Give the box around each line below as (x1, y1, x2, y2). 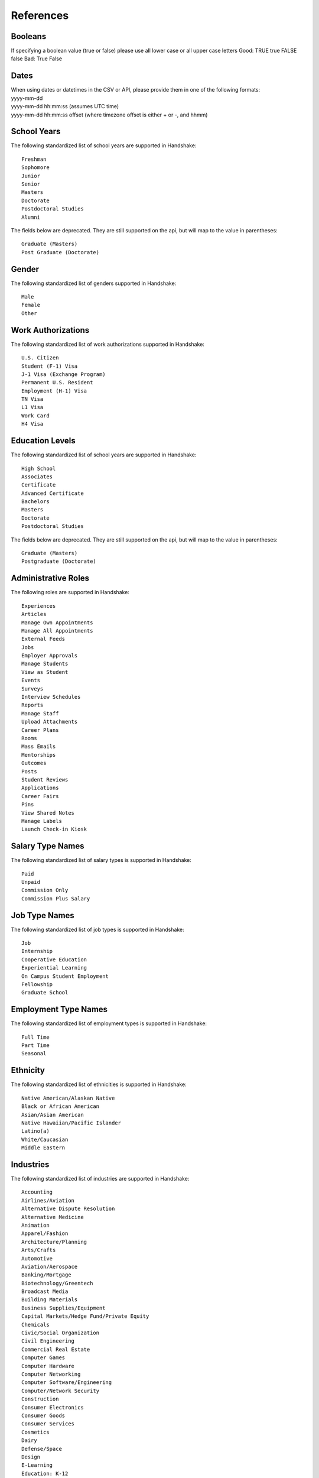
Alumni (21, 213, 41, 221)
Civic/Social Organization (21, 1330, 100, 1336)
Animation (21, 1221, 50, 1229)
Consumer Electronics (21, 1404, 84, 1411)
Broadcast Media (21, 1288, 69, 1295)
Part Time (21, 1042, 50, 1049)
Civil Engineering (21, 1338, 75, 1344)
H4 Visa (21, 420, 44, 427)
